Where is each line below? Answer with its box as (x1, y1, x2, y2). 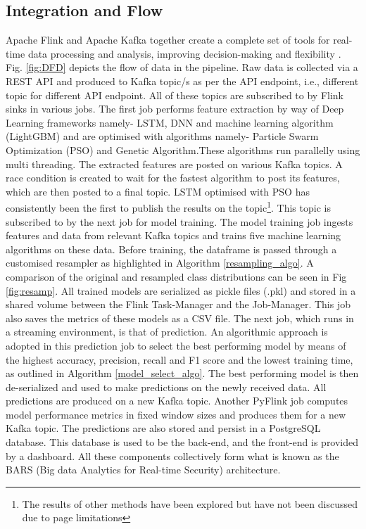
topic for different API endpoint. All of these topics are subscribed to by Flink (6, 87, 343, 102)
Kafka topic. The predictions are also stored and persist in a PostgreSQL (6, 421, 321, 435)
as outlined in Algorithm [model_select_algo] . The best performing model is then (6, 366, 359, 381)
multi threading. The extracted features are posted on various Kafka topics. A (6, 156, 343, 171)
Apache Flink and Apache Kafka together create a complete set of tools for (6, 32, 330, 47)
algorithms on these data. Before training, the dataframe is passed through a (6, 241, 337, 256)
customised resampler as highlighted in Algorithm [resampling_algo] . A (6, 255, 314, 270)
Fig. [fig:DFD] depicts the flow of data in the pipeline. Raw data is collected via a (6, 60, 358, 75)
